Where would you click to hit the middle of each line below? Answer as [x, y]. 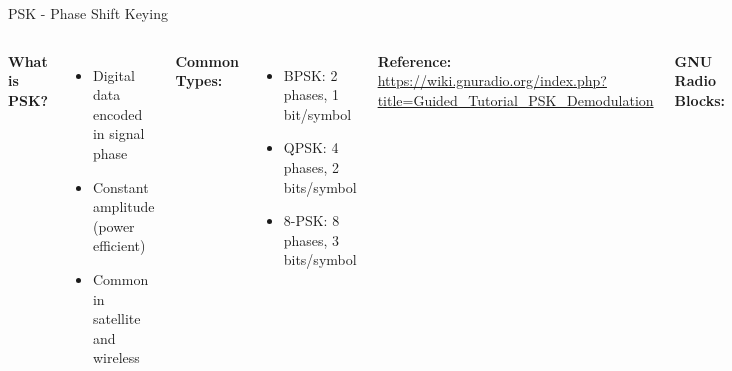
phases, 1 [311, 94]
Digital [113, 74]
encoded [117, 113]
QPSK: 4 [311, 147]
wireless [116, 357]
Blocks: [700, 99]
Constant [120, 186]
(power [113, 225]
